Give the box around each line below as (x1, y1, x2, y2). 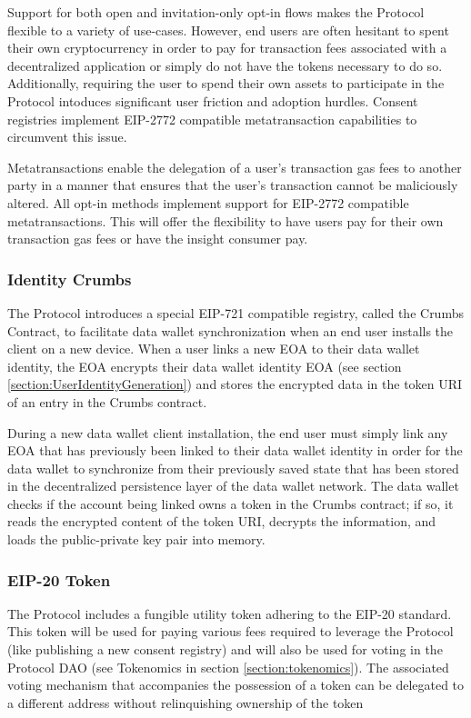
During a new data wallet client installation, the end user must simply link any (7, 423, 448, 442)
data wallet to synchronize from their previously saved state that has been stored (7, 458, 459, 477)
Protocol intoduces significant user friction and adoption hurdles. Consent (7, 91, 418, 110)
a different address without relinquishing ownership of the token (7, 693, 364, 712)
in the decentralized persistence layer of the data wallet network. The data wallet (7, 476, 459, 495)
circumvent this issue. (7, 127, 127, 146)
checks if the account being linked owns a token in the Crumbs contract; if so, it (7, 494, 454, 513)
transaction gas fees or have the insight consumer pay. (7, 229, 308, 248)
